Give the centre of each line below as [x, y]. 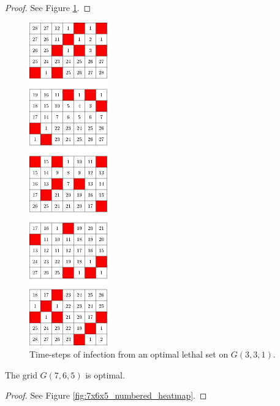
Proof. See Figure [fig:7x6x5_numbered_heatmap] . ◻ [106, 395]
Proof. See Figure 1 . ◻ [48, 7]
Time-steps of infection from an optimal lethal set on [129, 354]
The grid [21, 374]
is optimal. [105, 374]
